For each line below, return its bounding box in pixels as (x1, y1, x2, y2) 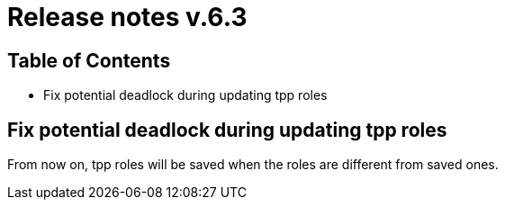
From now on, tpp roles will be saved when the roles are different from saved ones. (7, 157, 499, 173)
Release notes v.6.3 (7, 2, 248, 32)
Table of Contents (7, 49, 171, 72)
